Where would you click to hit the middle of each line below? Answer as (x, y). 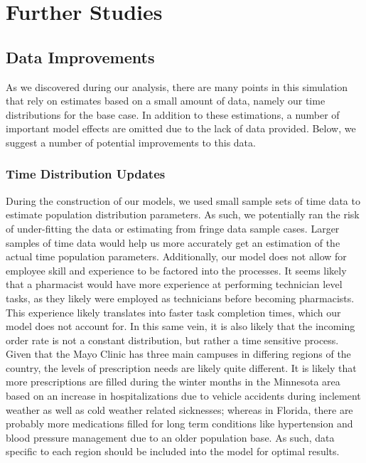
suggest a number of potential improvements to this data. (131, 142)
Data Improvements (80, 57)
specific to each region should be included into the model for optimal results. (173, 451)
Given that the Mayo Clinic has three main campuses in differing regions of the (178, 354)
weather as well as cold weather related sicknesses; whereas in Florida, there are (179, 409)
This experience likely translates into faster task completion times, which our (173, 312)
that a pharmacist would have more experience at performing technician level (174, 284)
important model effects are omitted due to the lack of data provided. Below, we (181, 128)
